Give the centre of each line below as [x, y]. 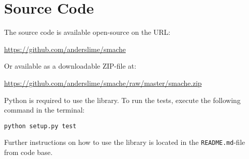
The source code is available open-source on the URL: [87, 32]
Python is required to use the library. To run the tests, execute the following [122, 100]
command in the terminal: [44, 110]
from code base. [28, 152]
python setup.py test [40, 126]
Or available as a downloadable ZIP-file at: [70, 66]
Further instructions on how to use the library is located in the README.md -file [124, 142]
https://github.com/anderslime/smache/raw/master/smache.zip [103, 83]
